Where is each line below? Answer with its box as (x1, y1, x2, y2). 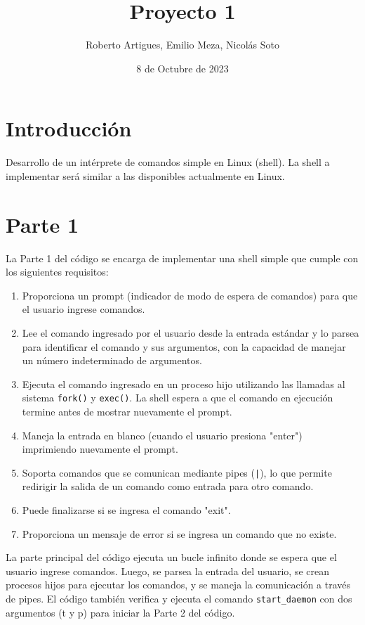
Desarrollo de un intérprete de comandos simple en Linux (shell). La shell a (6, 155, 330, 169)
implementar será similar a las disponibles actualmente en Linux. (6, 168, 285, 183)
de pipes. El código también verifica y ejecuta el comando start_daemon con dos (6, 591, 352, 605)
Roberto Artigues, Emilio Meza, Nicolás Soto (86, 37, 279, 52)
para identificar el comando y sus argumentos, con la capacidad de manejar (22, 339, 346, 354)
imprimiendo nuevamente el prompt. (22, 442, 178, 456)
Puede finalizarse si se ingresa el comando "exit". (22, 503, 231, 517)
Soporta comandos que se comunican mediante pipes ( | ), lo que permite (22, 465, 332, 479)
